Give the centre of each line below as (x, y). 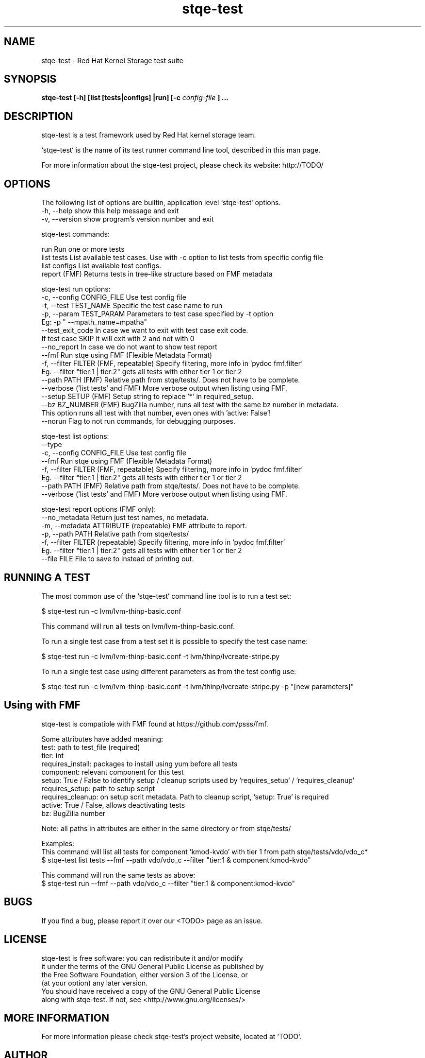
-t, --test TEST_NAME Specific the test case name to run (132, 306)
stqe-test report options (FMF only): (99, 509)
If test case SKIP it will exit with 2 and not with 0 (118, 339)
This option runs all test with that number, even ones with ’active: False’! (156, 413)
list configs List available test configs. (101, 266)
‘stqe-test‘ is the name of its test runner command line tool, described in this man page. (181, 150)
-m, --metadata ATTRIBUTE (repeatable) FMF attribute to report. (144, 526)
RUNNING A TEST (47, 577)
